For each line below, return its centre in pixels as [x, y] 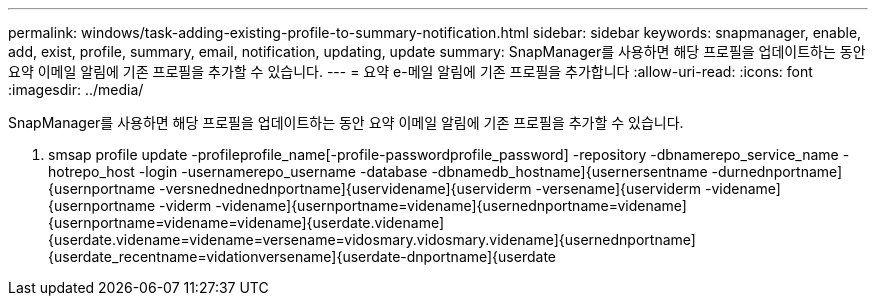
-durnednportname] [777, 171]
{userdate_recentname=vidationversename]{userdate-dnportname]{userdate [302, 256]
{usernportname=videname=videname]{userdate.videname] [246, 222]
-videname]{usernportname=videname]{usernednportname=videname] [451, 205]
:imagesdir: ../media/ [76, 89]
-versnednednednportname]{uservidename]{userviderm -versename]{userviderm [430, 188]
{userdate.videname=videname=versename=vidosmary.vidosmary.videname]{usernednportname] [372, 239]
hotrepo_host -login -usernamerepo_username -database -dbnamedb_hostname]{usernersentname [378, 171]
